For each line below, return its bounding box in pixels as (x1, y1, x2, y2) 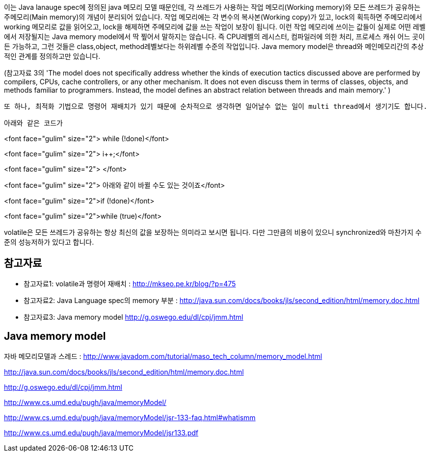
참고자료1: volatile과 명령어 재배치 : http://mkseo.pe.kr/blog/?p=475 (24, 279, 236, 288)
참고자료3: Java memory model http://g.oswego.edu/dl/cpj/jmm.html (24, 312, 243, 321)
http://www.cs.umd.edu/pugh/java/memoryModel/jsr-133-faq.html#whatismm (4, 413, 256, 422)
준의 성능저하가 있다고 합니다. (4, 238, 94, 246)
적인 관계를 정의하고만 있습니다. (4, 52, 101, 60)
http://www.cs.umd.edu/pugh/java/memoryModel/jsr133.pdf (4, 428, 198, 437)
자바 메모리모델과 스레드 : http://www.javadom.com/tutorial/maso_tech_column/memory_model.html (4, 352, 322, 360)
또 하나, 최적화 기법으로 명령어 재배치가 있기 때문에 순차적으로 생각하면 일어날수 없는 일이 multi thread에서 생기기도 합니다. (4, 102, 428, 110)
